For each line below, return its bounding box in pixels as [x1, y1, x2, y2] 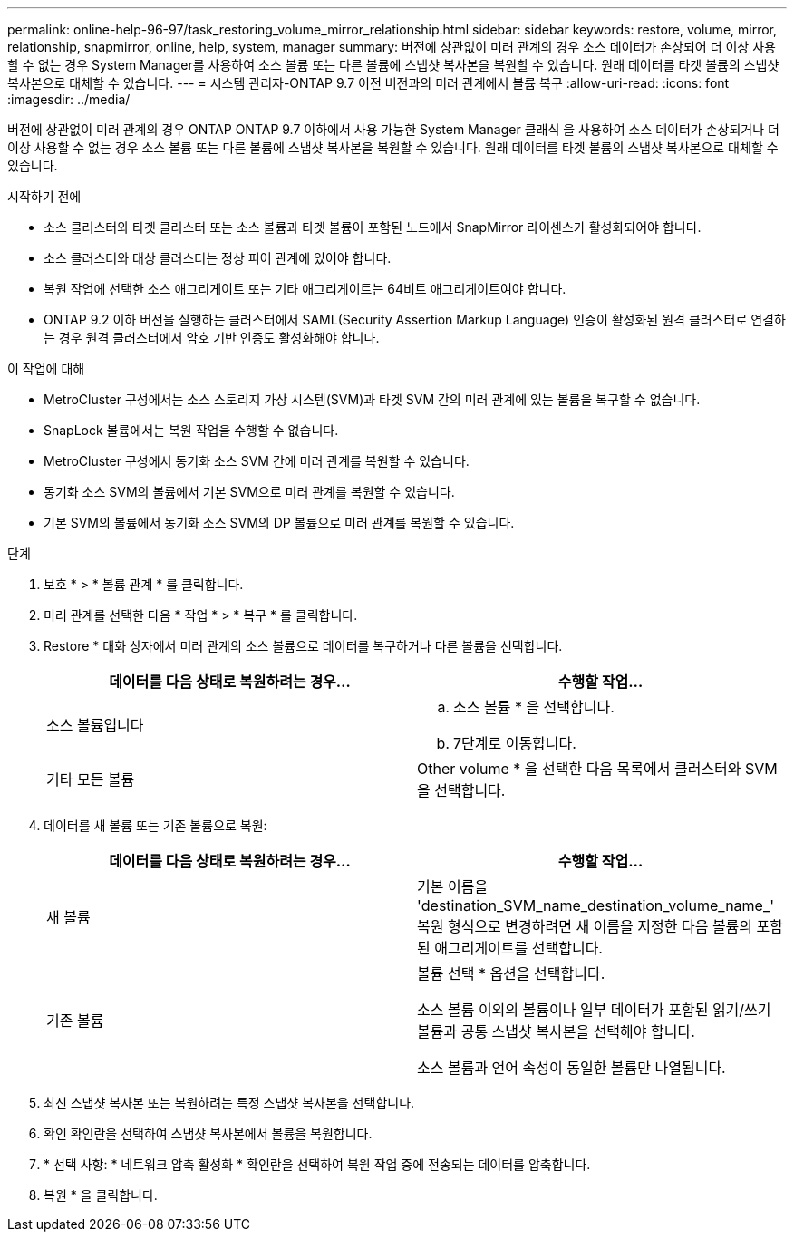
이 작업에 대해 [7, 361, 85, 376]
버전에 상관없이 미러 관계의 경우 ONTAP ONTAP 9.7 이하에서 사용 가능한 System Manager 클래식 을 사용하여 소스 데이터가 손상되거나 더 [7, 121, 779, 137]
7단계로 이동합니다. [453, 734, 576, 752]
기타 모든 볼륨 [46, 770, 135, 789]
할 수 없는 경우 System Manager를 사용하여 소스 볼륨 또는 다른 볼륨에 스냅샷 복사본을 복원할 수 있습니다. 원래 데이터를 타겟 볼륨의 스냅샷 [7, 57, 779, 73]
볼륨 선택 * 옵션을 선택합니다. [417, 964, 605, 982]
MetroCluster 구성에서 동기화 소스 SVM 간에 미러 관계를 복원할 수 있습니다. [44, 453, 470, 469]
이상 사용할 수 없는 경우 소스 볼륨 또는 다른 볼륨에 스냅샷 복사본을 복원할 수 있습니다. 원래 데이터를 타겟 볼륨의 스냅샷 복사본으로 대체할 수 [7, 140, 779, 155]
